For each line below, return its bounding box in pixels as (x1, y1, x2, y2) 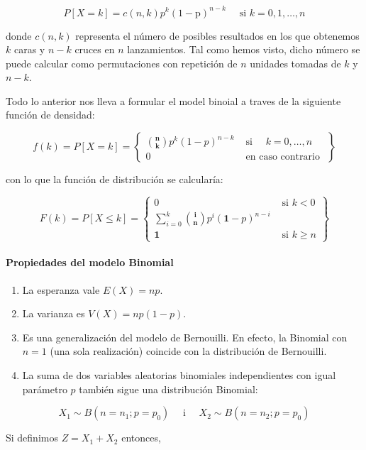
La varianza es (22, 306, 85, 321)
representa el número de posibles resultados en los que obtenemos (75, 28, 360, 43)
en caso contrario (245, 152, 320, 163)
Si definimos (6, 430, 58, 445)
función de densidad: (6, 107, 95, 122)
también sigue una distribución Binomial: (79, 381, 258, 396)
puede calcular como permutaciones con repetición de (6, 55, 238, 70)
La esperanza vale (22, 282, 100, 297)
